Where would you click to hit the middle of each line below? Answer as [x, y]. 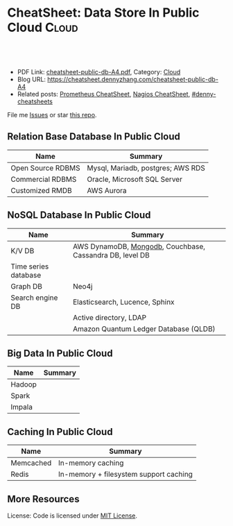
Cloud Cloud [43, 27]
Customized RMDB [41, 190]
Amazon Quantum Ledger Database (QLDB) [144, 329]
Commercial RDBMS [44, 179]
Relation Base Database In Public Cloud [94, 137]
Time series [30, 266]
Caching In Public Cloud [60, 432]
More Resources [43, 499]
